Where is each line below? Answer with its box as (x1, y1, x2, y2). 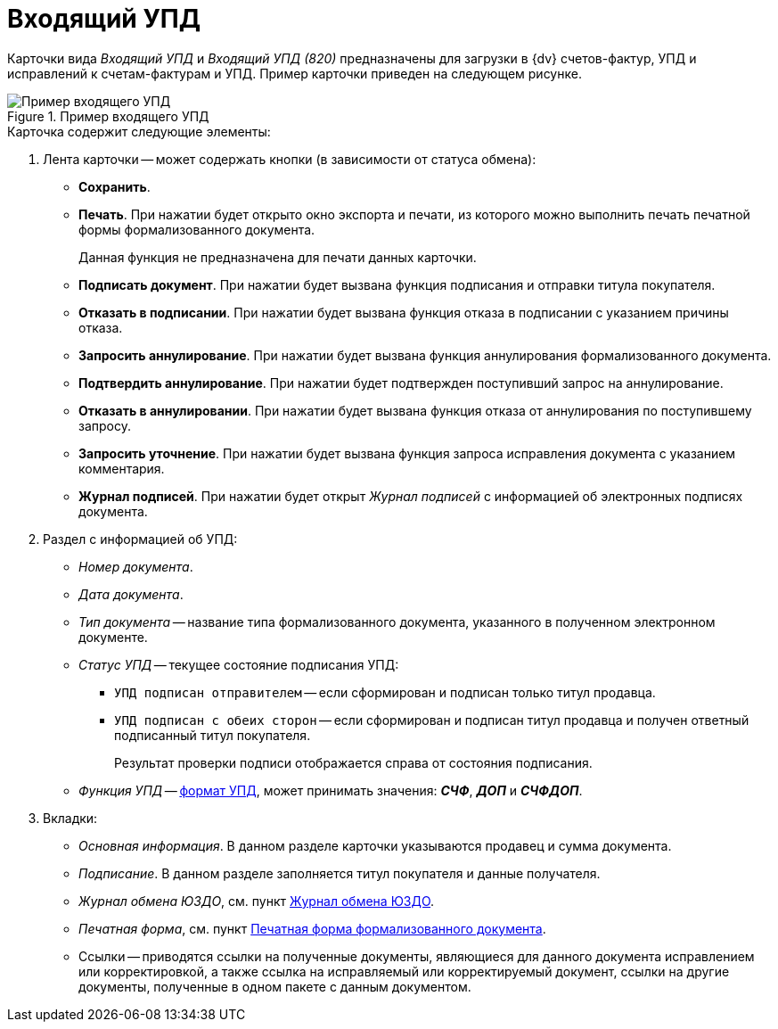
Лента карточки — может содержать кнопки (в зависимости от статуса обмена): (43, 151, 536, 167)
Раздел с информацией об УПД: (43, 531, 238, 547)
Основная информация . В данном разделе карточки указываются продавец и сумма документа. (78, 837, 672, 853)
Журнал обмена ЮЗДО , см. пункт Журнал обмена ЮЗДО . (78, 893, 435, 909)
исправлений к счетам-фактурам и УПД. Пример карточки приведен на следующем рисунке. (7, 65, 582, 81)
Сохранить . (78, 178, 151, 194)
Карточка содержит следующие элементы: (7, 123, 271, 139)
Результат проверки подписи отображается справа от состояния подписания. (114, 754, 593, 770)
